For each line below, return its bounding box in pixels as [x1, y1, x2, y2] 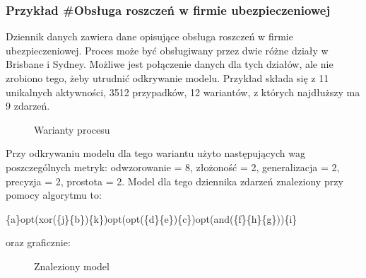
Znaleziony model [34, 258, 110, 273]
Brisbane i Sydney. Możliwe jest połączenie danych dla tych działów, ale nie [6, 57, 333, 71]
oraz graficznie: [6, 235, 71, 250]
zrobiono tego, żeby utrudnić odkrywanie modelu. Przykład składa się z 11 [6, 71, 329, 85]
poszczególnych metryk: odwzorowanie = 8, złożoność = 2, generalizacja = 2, [6, 159, 340, 174]
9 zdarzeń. [6, 98, 50, 113]
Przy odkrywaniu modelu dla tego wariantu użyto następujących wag [6, 146, 305, 161]
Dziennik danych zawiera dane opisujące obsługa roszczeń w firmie [6, 29, 293, 44]
